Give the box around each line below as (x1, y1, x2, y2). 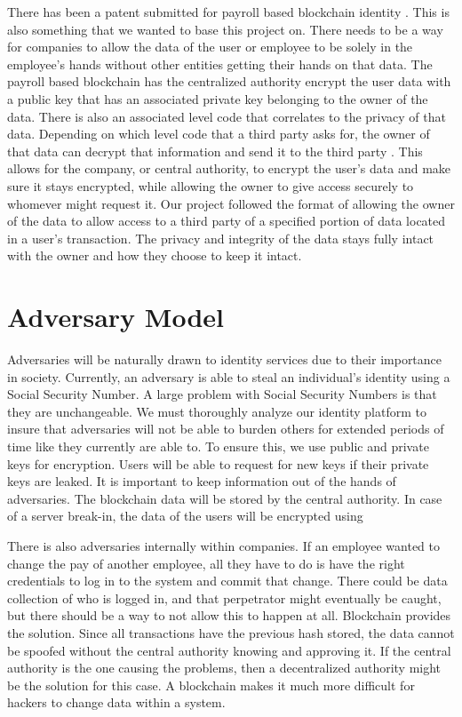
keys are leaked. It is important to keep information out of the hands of (7, 472, 396, 490)
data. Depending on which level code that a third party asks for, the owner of (7, 124, 430, 143)
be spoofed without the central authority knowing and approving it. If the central (7, 641, 451, 659)
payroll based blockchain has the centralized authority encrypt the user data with (7, 72, 451, 91)
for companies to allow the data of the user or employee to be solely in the (7, 37, 413, 56)
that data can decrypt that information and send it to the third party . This (7, 141, 423, 160)
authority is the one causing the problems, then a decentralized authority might (7, 658, 442, 677)
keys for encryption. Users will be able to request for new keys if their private (7, 454, 429, 473)
